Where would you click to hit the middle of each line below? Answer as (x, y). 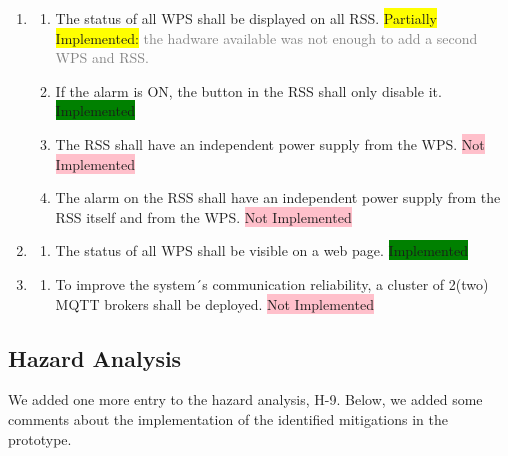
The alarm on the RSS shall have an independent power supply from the (278, 197)
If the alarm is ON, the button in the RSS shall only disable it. (248, 90)
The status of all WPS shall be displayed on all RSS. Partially (246, 18)
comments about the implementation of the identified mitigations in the (228, 418)
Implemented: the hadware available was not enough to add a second (266, 37)
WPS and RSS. (102, 57)
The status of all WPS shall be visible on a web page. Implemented (261, 250)
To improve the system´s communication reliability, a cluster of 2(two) (272, 283)
